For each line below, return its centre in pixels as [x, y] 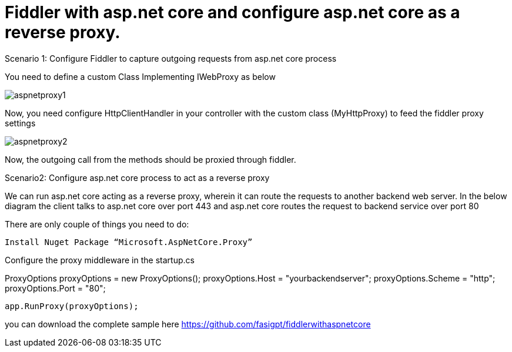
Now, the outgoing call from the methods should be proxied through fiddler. [150, 159]
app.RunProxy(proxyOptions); [72, 306]
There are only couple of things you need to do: [97, 224]
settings [20, 123]
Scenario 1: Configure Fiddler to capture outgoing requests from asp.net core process [171, 58]
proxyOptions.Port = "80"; [55, 288]
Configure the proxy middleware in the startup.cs [100, 260]
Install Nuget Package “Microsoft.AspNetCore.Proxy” [129, 242]
